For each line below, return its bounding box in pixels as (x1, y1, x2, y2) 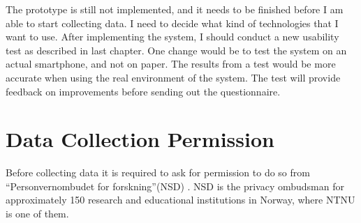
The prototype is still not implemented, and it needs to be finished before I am (6, 2, 344, 16)
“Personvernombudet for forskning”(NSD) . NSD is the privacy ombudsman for (6, 178, 344, 193)
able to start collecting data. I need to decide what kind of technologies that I (6, 15, 339, 30)
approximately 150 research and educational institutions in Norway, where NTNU (6, 192, 355, 207)
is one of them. (6, 206, 69, 221)
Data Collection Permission (6, 125, 274, 153)
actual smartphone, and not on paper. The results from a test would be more (6, 56, 336, 71)
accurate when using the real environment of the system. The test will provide (6, 70, 341, 84)
